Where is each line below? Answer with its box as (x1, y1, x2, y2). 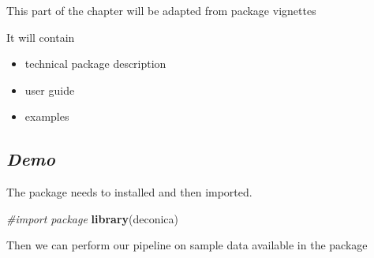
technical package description (24, 55, 166, 72)
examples (24, 108, 69, 125)
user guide (24, 81, 75, 98)
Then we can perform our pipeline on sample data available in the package (6, 237, 368, 253)
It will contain (6, 28, 75, 45)
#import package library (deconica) (6, 210, 179, 226)
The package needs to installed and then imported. (6, 184, 252, 200)
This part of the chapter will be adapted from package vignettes (6, 2, 316, 18)
